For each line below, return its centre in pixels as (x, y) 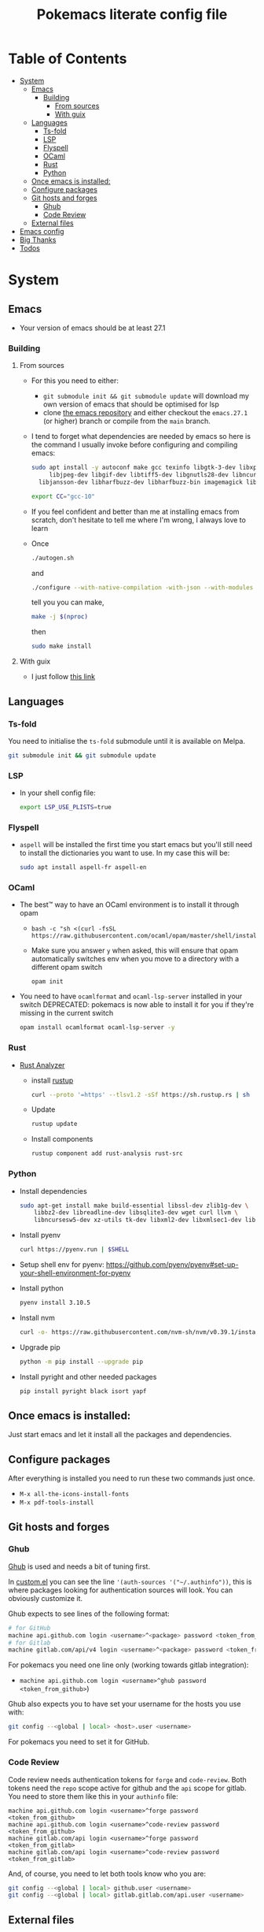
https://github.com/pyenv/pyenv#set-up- (172, 1265)
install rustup (52, 1080)
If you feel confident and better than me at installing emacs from (135, 511)
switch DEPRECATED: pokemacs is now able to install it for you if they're (136, 1005)
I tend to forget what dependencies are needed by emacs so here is (141, 437)
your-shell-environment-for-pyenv (75, 1273)
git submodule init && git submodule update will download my (146, 396)
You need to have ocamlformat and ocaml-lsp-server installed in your (131, 996)
